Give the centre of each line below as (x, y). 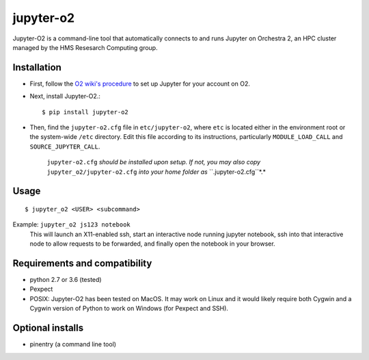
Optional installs (48, 328)
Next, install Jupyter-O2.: (65, 97)
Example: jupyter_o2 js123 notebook (71, 224)
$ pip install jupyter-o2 (85, 112)
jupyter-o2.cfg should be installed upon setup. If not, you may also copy (154, 162)
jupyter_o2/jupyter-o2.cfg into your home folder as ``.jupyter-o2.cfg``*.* (156, 172)
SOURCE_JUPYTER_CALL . (65, 146)
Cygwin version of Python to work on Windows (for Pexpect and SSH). (129, 309)
